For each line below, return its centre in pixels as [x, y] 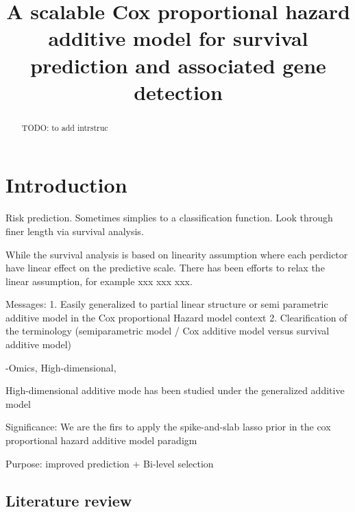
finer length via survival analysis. [75, 231]
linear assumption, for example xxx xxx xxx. [99, 281]
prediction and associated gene [178, 65]
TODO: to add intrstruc [65, 127]
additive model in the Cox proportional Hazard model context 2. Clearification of [176, 317]
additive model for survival [178, 38]
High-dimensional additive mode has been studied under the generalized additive [175, 390]
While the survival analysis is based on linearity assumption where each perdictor [177, 254]
